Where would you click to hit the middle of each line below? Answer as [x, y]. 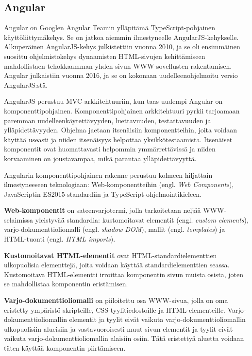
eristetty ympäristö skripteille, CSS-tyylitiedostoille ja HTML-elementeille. [115, 309]
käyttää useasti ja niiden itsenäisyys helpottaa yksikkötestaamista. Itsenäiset [118, 139]
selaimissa [19, 219]
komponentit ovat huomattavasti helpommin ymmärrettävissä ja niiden [110, 149]
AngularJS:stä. [26, 84]
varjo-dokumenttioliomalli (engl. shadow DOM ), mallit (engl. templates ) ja [115, 229]
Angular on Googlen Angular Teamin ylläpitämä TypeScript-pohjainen [110, 28]
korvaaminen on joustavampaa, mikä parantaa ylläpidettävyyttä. [100, 158]
